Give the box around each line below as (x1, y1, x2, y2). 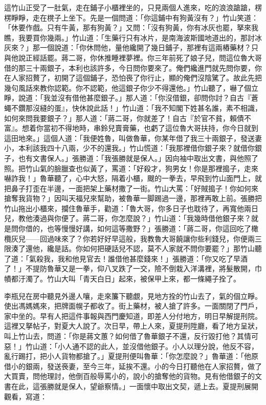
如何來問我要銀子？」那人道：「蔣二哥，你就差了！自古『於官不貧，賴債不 (4, 112, 251, 123)
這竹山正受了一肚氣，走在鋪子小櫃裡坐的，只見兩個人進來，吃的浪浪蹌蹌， (4, 2, 255, 12)
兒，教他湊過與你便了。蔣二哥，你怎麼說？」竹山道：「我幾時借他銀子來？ (4, 213, 251, 224)
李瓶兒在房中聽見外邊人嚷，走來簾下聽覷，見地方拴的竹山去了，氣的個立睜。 (4, 290, 262, 301)
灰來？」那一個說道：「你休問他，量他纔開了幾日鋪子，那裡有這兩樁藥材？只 (4, 42, 258, 53)
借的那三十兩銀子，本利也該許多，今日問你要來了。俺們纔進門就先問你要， (4, 62, 255, 73)
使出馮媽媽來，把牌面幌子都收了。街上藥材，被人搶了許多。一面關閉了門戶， (4, 300, 262, 311)
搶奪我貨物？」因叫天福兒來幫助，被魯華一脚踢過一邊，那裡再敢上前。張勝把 (4, 193, 262, 204)
